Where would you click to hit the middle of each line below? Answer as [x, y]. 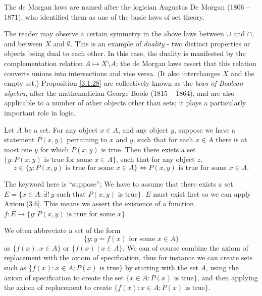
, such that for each [163, 139]
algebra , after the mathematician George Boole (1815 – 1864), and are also [119, 93]
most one [18, 149]
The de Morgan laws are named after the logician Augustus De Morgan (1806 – [127, 7]
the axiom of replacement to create [58, 287]
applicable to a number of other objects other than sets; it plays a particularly [125, 103]
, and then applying [227, 277]
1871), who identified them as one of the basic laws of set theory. [104, 16]
